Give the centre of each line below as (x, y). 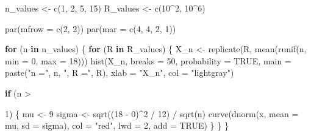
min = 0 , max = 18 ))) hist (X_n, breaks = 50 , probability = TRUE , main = (148, 60)
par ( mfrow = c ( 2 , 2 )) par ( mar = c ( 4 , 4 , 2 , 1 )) (91, 28)
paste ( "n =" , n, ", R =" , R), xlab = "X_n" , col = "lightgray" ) (120, 73)
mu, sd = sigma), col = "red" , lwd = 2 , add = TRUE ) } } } (117, 125)
